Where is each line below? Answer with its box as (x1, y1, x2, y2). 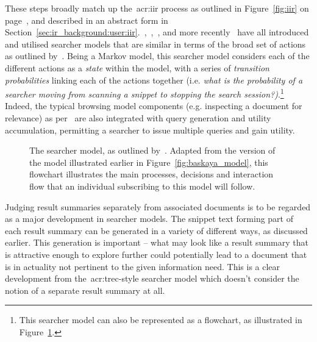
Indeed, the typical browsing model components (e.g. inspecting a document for (5, 99, 302, 112)
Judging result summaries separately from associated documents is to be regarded (5, 200, 311, 213)
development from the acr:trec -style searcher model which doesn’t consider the (5, 272, 299, 285)
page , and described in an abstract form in (5, 13, 168, 26)
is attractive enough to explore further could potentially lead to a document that (5, 248, 307, 260)
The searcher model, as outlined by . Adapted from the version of (29, 144, 276, 157)
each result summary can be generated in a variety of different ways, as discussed (5, 224, 308, 237)
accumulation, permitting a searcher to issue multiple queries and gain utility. (5, 123, 295, 136)
